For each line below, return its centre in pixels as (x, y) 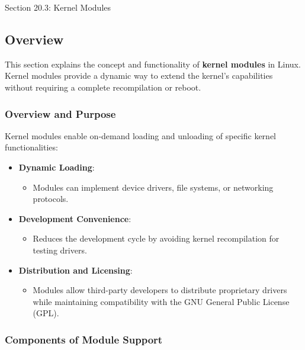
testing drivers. (60, 250)
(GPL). (46, 313)
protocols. (51, 199)
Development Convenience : (75, 218)
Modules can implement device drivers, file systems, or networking (153, 187)
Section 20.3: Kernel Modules (58, 7)
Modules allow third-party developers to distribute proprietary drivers (160, 290)
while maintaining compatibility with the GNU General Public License (161, 301)
